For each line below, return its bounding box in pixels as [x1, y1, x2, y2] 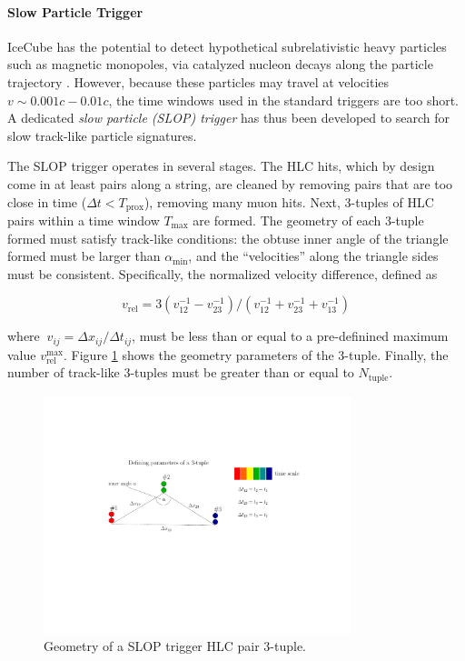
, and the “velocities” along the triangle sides [188, 246, 439, 265]
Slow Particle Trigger [7, 2, 143, 21]
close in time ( [7, 192, 87, 211]
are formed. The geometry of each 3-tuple [193, 211, 424, 229]
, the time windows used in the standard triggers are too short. [108, 90, 460, 109]
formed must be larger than [7, 246, 161, 265]
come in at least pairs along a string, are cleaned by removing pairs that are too [7, 174, 453, 193]
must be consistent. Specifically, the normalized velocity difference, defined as [7, 264, 438, 283]
